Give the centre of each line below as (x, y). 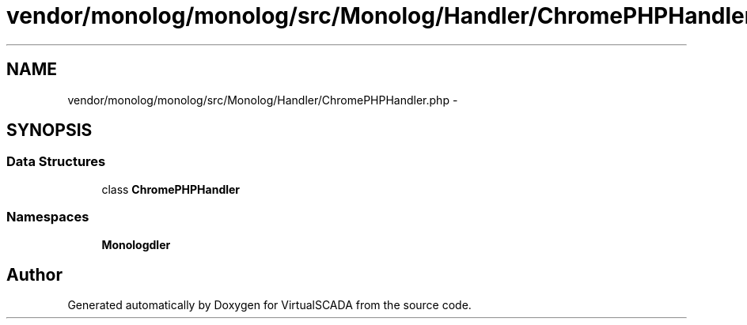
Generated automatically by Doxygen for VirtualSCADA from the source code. (269, 305)
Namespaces (48, 217)
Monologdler (136, 244)
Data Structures (56, 162)
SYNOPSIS (49, 130)
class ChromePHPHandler (171, 189)
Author (34, 274)
